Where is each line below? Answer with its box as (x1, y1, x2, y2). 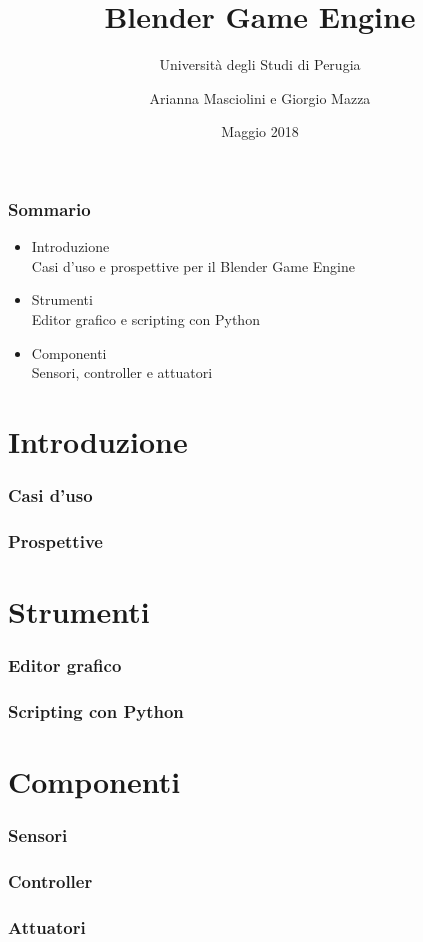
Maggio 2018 (221, 121, 299, 142)
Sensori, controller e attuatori (31, 362, 213, 383)
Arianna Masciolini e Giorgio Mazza (149, 87, 371, 108)
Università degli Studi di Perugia (159, 54, 361, 75)
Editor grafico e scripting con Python (31, 308, 260, 329)
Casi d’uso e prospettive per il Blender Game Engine (31, 255, 356, 276)
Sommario (8, 196, 91, 221)
